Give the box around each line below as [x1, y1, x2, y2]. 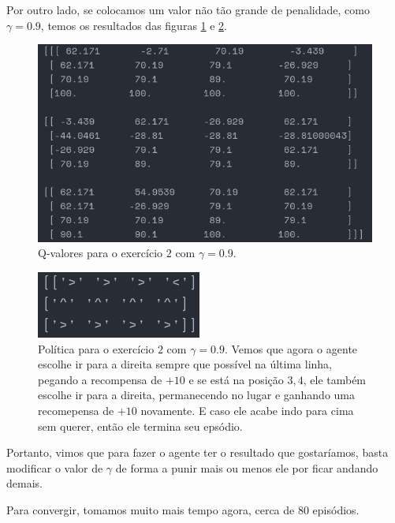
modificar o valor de [6, 459, 103, 476]
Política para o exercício [38, 340, 155, 357]
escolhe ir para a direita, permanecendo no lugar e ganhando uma [38, 387, 356, 403]
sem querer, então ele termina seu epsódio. [38, 417, 243, 434]
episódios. [312, 502, 360, 517]
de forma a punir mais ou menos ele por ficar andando [115, 459, 378, 476]
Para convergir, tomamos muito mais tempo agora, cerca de [6, 502, 295, 517]
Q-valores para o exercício [38, 245, 163, 261]
